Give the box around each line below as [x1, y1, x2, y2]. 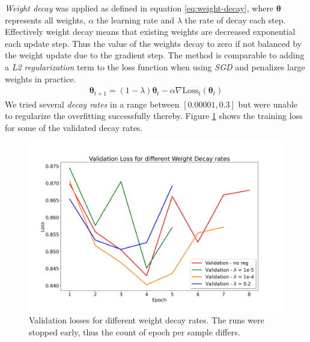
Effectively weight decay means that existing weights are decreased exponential [5, 25, 296, 38]
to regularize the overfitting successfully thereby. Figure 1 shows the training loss [5, 109, 303, 122]
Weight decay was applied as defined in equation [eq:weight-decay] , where [5, 2, 274, 14]
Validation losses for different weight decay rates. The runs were [29, 314, 264, 326]
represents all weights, [5, 13, 86, 26]
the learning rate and [96, 13, 174, 26]
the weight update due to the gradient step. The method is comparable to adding [5, 49, 305, 61]
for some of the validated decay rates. [5, 121, 143, 133]
